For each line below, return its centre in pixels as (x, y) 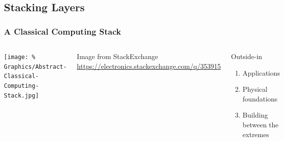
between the (261, 124)
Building (256, 115)
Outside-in (247, 56)
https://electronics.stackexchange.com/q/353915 (149, 66)
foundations (260, 98)
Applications (261, 72)
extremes (256, 134)
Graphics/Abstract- (35, 67)
